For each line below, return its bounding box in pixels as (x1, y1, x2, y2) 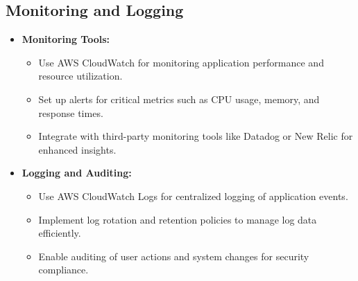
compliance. (38, 262, 89, 277)
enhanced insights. (38, 142, 117, 156)
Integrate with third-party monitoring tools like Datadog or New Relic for (38, 129, 353, 143)
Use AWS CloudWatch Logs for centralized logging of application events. (38, 188, 348, 203)
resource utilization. (38, 69, 123, 83)
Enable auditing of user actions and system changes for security (38, 248, 309, 263)
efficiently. (38, 226, 81, 240)
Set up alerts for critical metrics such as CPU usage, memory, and (38, 91, 320, 106)
